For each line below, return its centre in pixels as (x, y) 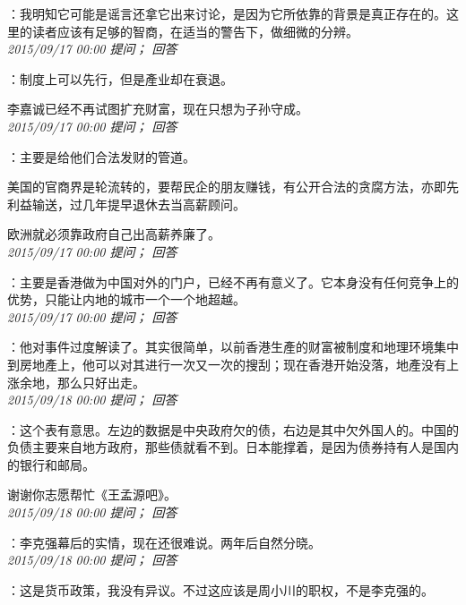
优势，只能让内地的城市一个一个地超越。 (126, 299)
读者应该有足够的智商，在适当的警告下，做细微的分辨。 (195, 31)
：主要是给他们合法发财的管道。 (101, 156)
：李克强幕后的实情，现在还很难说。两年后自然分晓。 (164, 542)
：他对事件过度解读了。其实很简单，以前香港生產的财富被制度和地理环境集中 (233, 347)
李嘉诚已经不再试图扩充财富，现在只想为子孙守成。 (158, 109)
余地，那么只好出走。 (82, 382)
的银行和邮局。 (51, 464)
